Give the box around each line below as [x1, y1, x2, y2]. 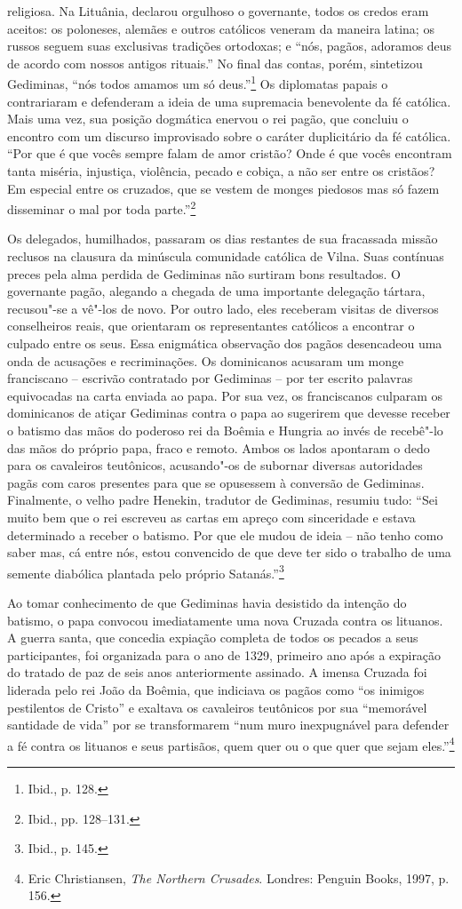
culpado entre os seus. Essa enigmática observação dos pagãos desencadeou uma [7, 334, 442, 352]
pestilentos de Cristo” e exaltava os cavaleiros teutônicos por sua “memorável [7, 698, 427, 716]
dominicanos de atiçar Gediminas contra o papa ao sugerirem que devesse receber [7, 403, 450, 422]
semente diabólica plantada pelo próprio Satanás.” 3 [7, 561, 284, 582]
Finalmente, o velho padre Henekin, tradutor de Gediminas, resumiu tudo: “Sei [7, 490, 438, 509]
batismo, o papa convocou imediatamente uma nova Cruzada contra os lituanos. [7, 610, 443, 629]
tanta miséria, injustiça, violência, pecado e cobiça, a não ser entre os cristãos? [7, 162, 435, 179]
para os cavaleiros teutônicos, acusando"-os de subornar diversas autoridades [7, 456, 423, 474]
